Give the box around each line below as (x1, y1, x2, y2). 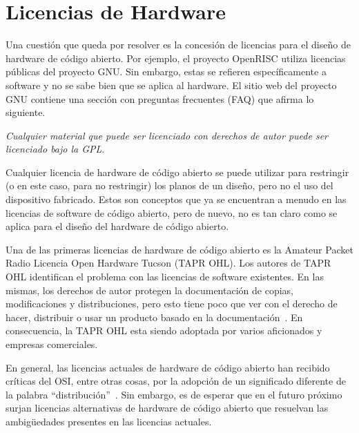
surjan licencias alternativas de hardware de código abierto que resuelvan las (6, 401, 329, 415)
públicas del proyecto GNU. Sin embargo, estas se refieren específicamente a (6, 64, 327, 79)
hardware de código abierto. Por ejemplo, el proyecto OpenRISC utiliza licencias (6, 50, 346, 65)
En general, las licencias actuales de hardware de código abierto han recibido (6, 360, 330, 374)
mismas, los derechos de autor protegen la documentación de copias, (6, 282, 293, 297)
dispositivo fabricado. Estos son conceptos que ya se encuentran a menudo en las (6, 192, 347, 206)
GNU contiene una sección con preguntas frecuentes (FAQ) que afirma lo (6, 91, 314, 106)
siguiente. (6, 105, 46, 119)
